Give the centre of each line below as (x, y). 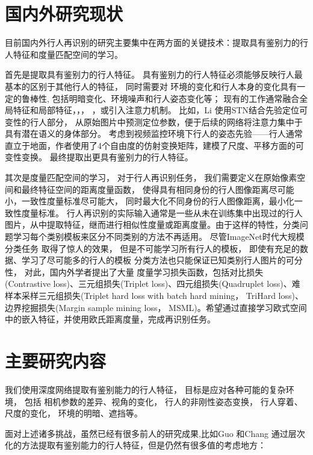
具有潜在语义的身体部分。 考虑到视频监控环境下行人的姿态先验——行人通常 (154, 133)
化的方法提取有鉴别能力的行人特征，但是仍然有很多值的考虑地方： (135, 445)
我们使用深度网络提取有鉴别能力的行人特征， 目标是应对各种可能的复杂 (145, 389)
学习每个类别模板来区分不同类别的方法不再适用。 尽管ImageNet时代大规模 (159, 237)
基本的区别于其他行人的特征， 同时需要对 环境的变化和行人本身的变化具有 (151, 86)
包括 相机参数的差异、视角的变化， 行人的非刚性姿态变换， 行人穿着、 (163, 401)
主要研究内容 (56, 360)
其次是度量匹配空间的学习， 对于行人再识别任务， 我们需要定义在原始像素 (151, 177)
